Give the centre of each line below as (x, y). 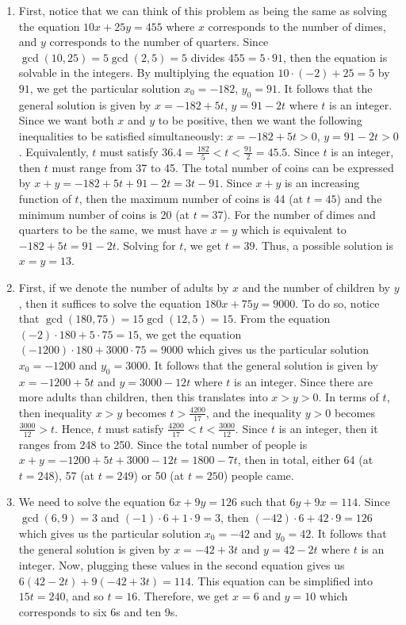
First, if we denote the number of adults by (124, 288)
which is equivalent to (293, 230)
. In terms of (349, 397)
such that (263, 502)
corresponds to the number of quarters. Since (159, 42)
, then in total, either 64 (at (305, 460)
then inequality (55, 412)
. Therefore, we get (183, 596)
